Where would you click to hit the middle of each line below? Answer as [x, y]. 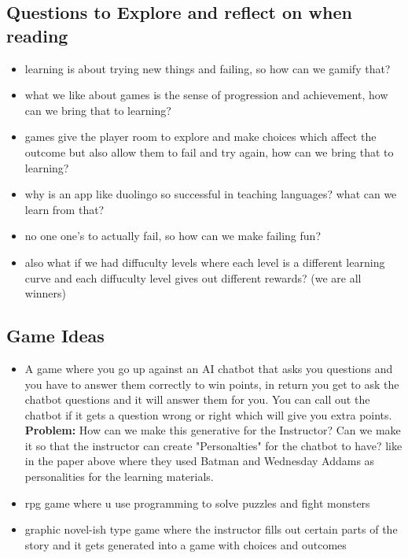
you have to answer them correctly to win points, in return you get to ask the [212, 384]
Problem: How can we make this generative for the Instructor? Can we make [213, 430]
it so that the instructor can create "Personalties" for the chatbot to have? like [213, 445]
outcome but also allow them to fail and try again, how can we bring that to [209, 152]
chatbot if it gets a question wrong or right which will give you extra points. [208, 414]
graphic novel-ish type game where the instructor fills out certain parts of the [211, 529]
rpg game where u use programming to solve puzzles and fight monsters [197, 503]
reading [37, 35]
